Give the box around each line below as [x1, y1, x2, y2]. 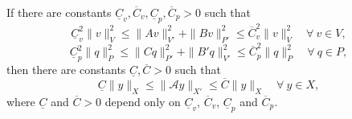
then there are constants [6, 61, 126, 78]
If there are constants [6, 4, 112, 20]
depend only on [104, 92, 181, 109]
